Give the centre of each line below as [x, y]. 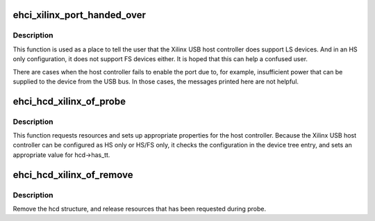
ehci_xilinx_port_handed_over [79, 15]
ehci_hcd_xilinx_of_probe [69, 101]
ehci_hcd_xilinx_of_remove [73, 175]
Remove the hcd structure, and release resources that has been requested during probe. [140, 209]
